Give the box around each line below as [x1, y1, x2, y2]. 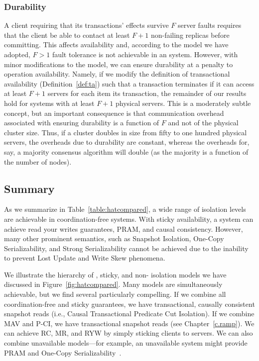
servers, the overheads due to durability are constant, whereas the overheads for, [4, 137, 250, 147]
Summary [4, 180, 55, 196]
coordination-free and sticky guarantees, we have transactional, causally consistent [4, 298, 255, 309]
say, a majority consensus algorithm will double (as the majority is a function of [4, 146, 249, 157]
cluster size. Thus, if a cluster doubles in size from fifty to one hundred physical [4, 127, 247, 137]
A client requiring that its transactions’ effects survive [4, 20, 169, 30]
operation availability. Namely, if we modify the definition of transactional [4, 69, 230, 79]
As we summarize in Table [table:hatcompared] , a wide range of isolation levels [4, 204, 246, 214]
